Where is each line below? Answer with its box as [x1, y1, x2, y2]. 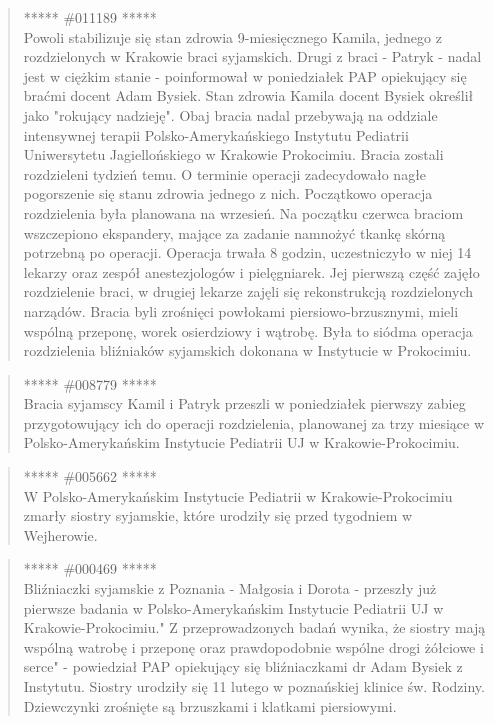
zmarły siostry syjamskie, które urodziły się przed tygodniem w [23, 505, 413, 526]
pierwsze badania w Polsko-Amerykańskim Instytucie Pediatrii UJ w [23, 597, 444, 618]
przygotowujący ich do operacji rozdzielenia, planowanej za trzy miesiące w [23, 412, 485, 433]
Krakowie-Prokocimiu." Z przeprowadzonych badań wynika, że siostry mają [23, 617, 486, 638]
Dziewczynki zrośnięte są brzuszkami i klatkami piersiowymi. [23, 695, 397, 716]
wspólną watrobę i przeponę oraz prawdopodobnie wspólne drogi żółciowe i [23, 636, 484, 657]
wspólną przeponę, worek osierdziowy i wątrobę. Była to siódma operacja [23, 320, 473, 341]
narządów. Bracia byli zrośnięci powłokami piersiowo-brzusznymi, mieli [23, 300, 459, 321]
